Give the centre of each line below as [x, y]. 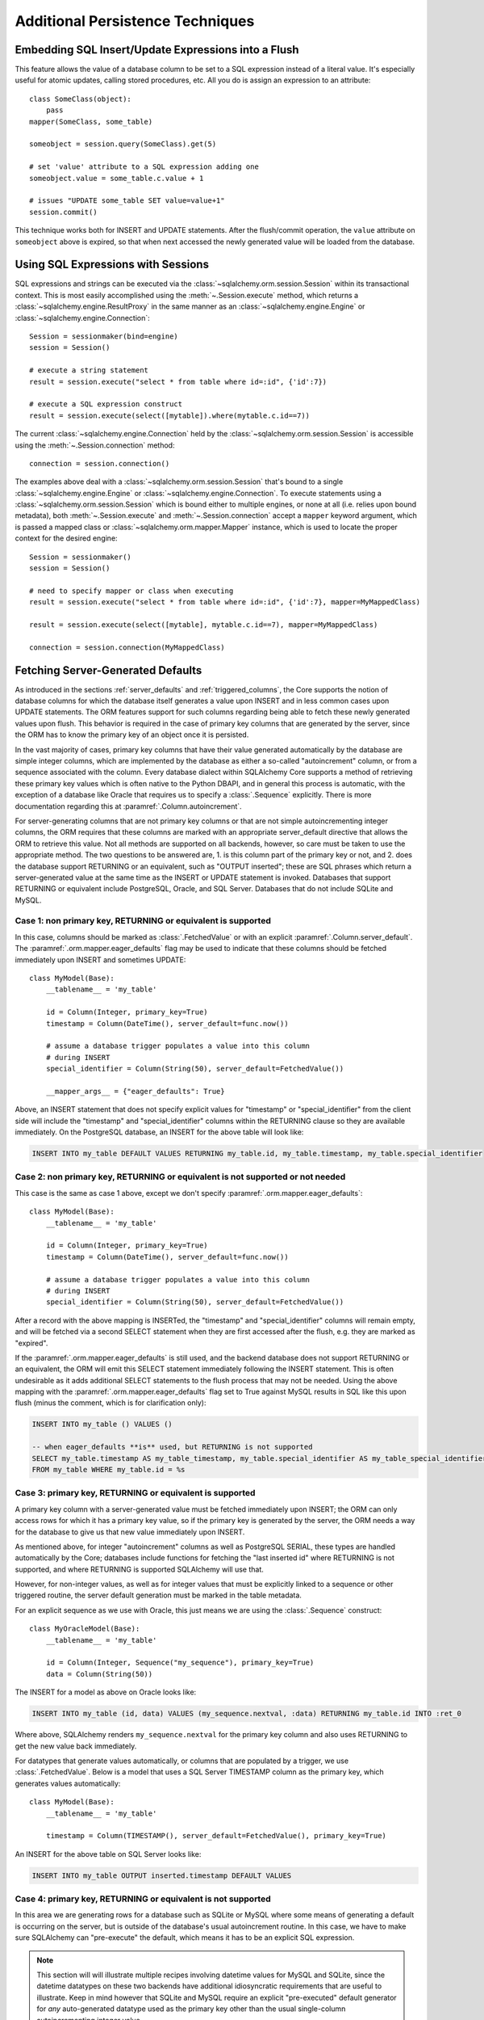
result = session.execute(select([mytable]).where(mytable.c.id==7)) [170, 415]
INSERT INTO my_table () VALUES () [102, 1425]
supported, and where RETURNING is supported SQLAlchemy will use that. [139, 1569]
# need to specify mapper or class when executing [131, 591]
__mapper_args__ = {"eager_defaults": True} [135, 1091]
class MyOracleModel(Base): [85, 1629]
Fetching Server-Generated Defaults [108, 670]
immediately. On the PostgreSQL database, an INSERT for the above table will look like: [159, 1132]
